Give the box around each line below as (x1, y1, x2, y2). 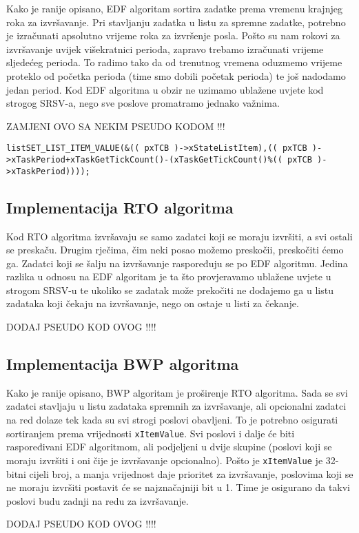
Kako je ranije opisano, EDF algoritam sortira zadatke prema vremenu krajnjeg (6, 1, 342, 15)
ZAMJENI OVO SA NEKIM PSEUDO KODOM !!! (6, 118, 225, 133)
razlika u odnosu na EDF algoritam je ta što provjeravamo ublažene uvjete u (6, 269, 331, 284)
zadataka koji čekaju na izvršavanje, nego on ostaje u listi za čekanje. (6, 296, 299, 311)
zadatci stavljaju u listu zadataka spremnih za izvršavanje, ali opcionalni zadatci (6, 399, 347, 413)
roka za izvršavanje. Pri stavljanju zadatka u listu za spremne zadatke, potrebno (6, 14, 346, 29)
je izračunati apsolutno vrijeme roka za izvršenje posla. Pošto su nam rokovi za (6, 28, 340, 43)
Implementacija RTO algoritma (6, 196, 234, 218)
